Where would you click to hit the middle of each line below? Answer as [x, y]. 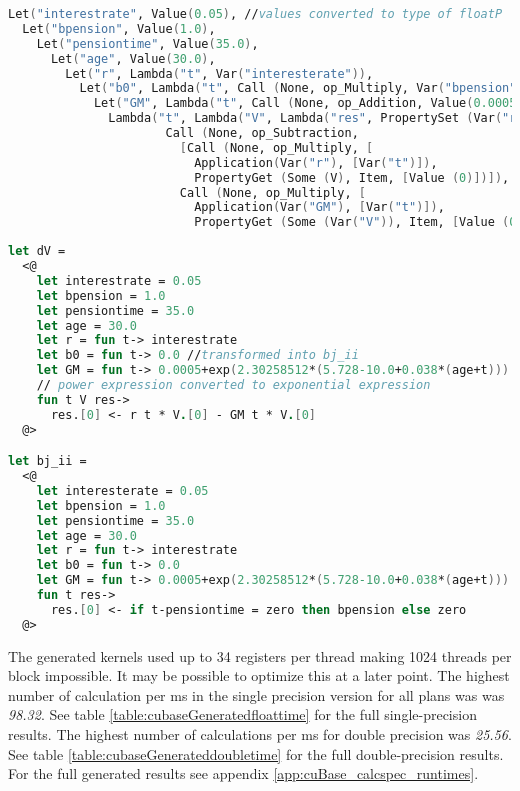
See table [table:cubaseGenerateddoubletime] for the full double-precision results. [256, 753]
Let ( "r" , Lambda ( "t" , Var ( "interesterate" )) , [219, 73]
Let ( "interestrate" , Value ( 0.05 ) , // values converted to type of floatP [255, 14]
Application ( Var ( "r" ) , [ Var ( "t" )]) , [316, 162]
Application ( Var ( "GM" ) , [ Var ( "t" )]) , [319, 207]
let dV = [37, 251]
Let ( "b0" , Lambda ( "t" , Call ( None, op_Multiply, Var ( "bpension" [298, 88]
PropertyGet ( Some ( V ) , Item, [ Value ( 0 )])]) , [352, 177]
